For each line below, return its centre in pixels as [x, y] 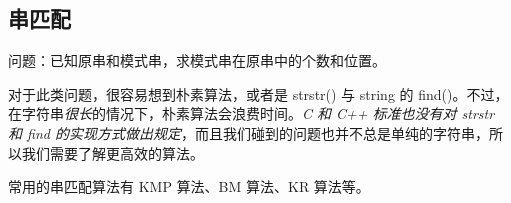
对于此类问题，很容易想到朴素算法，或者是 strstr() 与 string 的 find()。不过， [258, 93]
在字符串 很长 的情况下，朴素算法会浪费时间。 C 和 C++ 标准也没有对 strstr [251, 113]
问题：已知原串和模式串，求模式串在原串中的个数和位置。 [197, 60]
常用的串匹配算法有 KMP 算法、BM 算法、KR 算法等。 [189, 186]
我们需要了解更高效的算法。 [112, 152]
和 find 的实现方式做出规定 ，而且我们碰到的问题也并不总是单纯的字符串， [248, 132]
